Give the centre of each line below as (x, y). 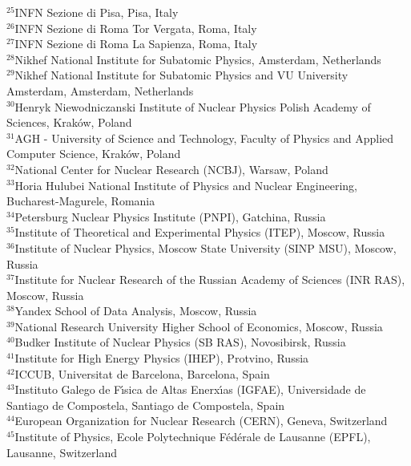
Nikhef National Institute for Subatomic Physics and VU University (181, 75)
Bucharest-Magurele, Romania (81, 201)
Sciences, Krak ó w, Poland (69, 122)
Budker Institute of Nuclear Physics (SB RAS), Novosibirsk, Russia (180, 342)
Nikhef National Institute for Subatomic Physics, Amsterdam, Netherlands (198, 59)
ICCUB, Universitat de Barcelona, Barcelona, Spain (142, 373)
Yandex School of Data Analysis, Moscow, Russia (136, 311)
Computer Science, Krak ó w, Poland (94, 154)
